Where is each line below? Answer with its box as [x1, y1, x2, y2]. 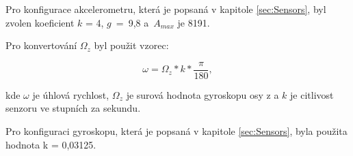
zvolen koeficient [5, 15, 75, 29]
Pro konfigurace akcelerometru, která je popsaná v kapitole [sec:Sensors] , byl [5, 2, 326, 16]
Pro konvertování [5, 38, 77, 52]
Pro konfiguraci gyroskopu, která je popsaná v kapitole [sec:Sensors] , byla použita [5, 124, 348, 138]
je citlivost [290, 87, 334, 102]
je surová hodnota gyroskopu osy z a [126, 87, 279, 102]
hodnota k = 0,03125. [5, 137, 96, 151]
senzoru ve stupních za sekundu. [5, 101, 141, 115]
